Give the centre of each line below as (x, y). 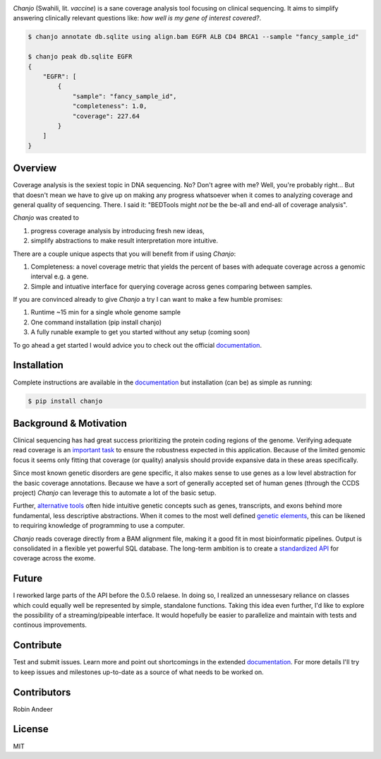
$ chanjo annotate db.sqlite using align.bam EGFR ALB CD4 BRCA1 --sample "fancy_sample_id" (193, 37)
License (31, 729)
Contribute (37, 646)
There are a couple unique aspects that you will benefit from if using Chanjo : (125, 254)
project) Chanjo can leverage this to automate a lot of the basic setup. (115, 493)
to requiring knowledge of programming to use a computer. (99, 526)
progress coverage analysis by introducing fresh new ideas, (117, 230)
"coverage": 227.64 (106, 116)
